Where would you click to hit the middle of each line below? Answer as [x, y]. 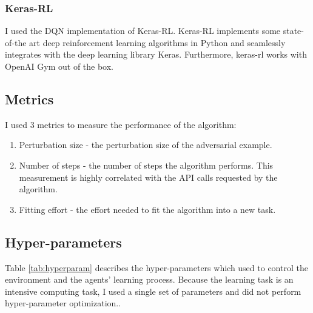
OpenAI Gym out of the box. [59, 66]
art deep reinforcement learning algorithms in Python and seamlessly [157, 42]
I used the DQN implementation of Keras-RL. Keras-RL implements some [143, 31]
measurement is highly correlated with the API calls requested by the [148, 177]
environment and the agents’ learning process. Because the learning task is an [149, 279]
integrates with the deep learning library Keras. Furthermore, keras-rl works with [156, 54]
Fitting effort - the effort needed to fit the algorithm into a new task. [147, 209]
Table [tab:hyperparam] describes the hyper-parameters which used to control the [156, 267]
